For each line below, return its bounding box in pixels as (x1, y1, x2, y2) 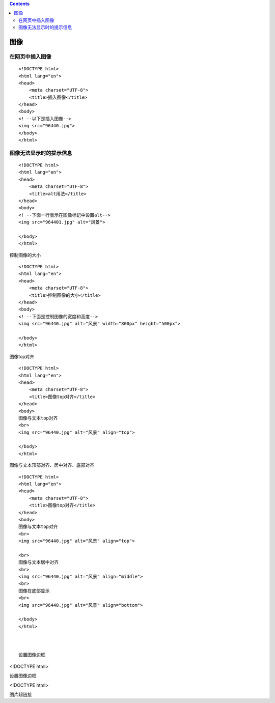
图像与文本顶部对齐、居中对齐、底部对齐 (9, 462, 94, 468)
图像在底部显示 (18, 588, 50, 594)
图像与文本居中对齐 (18, 559, 59, 565)
